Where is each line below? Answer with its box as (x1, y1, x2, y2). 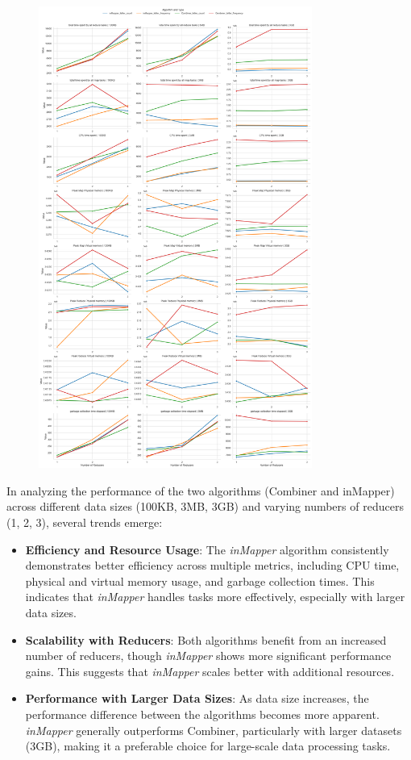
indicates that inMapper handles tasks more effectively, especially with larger (25, 588, 405, 605)
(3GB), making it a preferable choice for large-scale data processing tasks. (25, 737, 391, 754)
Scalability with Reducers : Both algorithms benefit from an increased (25, 631, 387, 648)
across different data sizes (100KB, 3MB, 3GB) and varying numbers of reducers (6, 498, 404, 515)
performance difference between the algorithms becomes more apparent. (25, 705, 380, 722)
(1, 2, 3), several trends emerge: (6, 513, 163, 530)
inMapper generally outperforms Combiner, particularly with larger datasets (25, 721, 402, 738)
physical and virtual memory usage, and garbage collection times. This (25, 572, 375, 589)
